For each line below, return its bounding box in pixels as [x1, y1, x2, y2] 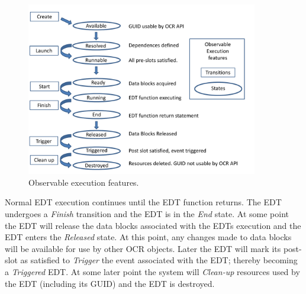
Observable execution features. [28, 176, 139, 188]
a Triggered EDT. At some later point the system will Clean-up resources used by [5, 265, 300, 277]
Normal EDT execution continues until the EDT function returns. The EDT [5, 196, 282, 208]
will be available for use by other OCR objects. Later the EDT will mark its [5, 242, 281, 254]
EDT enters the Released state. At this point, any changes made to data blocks [5, 231, 292, 243]
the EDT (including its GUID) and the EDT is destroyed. [5, 277, 215, 289]
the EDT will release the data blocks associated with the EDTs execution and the [5, 219, 301, 231]
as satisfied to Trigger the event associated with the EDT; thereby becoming [20, 254, 298, 266]
